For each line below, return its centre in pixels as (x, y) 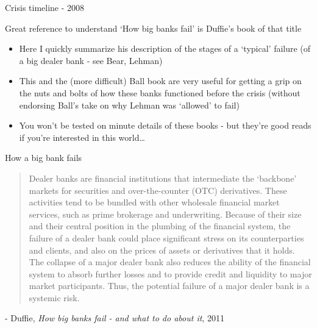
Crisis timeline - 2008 (45, 7)
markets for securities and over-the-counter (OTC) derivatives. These (158, 190)
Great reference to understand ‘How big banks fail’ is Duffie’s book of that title (153, 28)
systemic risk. (54, 297)
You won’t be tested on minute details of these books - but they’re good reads (165, 125)
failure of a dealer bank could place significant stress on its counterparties (166, 237)
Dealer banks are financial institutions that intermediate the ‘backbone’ (163, 178)
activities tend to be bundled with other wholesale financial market (154, 202)
